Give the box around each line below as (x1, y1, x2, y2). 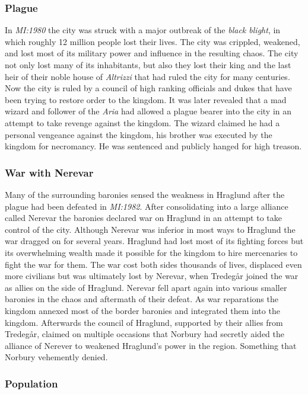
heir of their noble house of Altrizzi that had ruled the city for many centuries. (5, 70, 290, 82)
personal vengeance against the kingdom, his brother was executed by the (5, 128, 272, 140)
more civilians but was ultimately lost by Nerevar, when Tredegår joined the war (5, 270, 299, 282)
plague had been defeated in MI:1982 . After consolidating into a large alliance (5, 200, 288, 212)
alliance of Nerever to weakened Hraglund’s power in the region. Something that (5, 339, 297, 351)
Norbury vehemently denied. (5, 351, 108, 363)
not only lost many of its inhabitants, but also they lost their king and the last (5, 59, 291, 71)
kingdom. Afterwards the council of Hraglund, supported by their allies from (5, 316, 283, 328)
